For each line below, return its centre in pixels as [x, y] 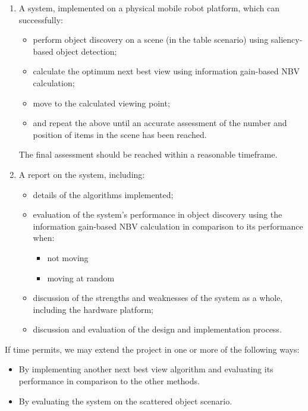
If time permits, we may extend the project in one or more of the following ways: [152, 349]
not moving [68, 257]
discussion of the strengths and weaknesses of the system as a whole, [158, 298]
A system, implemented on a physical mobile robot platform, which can [149, 8]
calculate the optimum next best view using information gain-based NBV [166, 71]
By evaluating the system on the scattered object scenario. [125, 401]
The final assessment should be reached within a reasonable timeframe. [148, 154]
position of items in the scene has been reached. [120, 134]
